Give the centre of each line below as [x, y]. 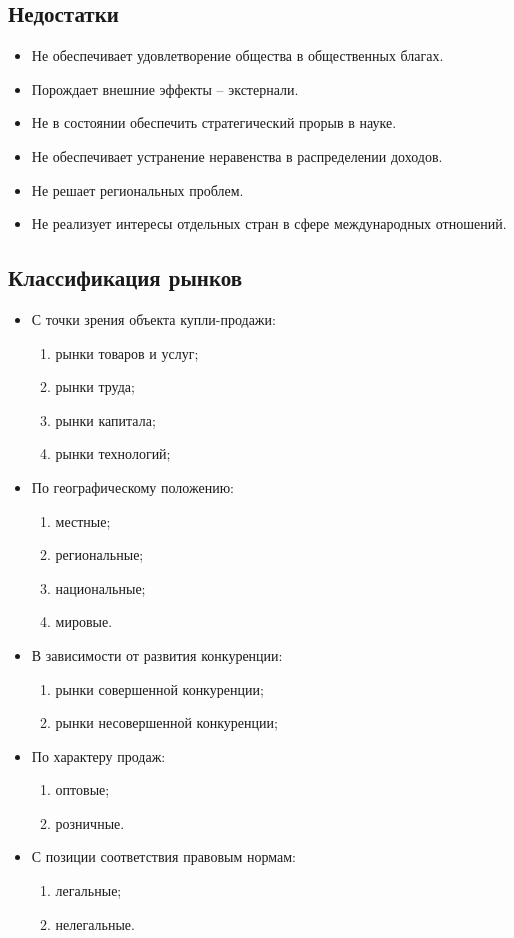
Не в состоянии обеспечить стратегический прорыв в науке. [214, 122]
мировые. [84, 621]
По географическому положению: [133, 486]
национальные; [100, 587]
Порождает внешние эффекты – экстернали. [165, 88]
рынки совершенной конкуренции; [159, 688]
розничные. [90, 822]
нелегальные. [95, 923]
